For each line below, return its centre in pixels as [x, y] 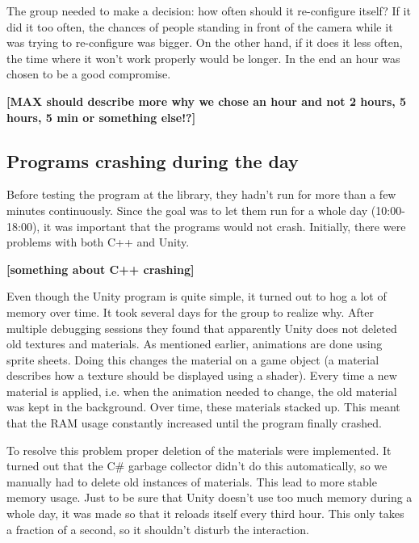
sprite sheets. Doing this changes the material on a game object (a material [193, 359]
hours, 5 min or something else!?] [101, 117]
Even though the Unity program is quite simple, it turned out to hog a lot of [197, 296]
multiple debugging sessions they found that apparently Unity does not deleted [202, 328]
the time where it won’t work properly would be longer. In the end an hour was [203, 58]
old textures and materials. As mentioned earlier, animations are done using [195, 344]
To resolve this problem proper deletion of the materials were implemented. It [199, 450]
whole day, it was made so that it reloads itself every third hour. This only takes [205, 514]
